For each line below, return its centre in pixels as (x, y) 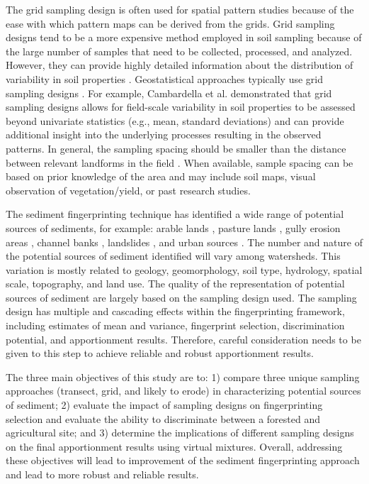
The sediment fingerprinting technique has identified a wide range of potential (175, 214)
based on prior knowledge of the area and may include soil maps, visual (161, 176)
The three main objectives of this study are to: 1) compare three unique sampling (183, 376)
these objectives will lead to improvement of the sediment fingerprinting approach (183, 460)
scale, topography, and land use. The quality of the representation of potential (175, 284)
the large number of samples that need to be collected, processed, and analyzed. (179, 51)
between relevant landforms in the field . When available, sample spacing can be (180, 162)
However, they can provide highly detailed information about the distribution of (180, 65)
